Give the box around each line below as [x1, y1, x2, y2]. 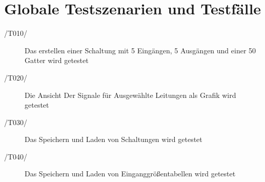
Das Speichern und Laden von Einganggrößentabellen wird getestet [25, 168, 236, 179]
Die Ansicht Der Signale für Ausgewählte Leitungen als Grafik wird [25, 89, 236, 100]
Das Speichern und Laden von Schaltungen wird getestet [25, 134, 202, 145]
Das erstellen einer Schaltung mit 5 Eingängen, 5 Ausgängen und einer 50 [25, 45, 256, 55]
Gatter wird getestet [25, 55, 89, 66]
